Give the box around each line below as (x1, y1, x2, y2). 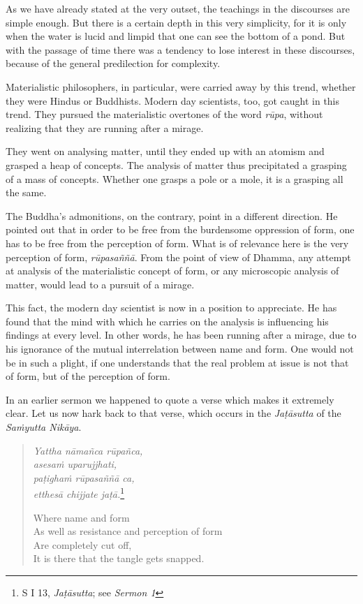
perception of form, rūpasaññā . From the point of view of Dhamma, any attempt (6, 249, 351, 264)
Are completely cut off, (33, 537, 132, 552)
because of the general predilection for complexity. (6, 56, 221, 71)
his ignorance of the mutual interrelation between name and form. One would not (6, 341, 354, 356)
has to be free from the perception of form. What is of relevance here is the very (6, 235, 349, 250)
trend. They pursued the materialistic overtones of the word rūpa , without (6, 107, 323, 121)
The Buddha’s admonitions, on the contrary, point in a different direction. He (6, 208, 338, 223)
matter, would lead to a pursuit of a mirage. (6, 277, 195, 291)
